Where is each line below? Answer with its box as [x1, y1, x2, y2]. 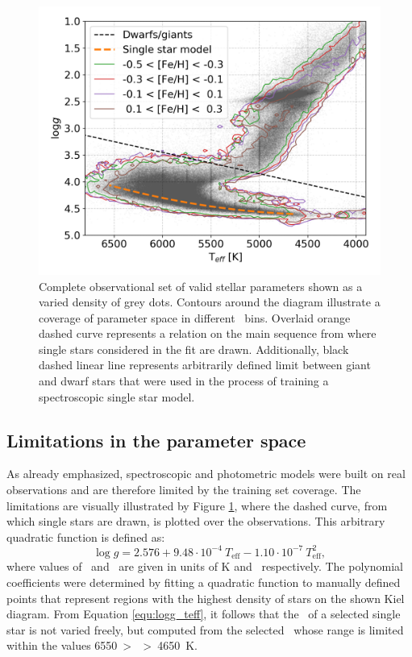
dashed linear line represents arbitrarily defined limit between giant [39, 356, 371, 373]
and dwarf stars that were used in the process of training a [39, 372, 329, 389]
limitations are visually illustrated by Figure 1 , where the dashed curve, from [6, 497, 388, 514]
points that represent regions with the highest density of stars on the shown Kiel [6, 589, 405, 606]
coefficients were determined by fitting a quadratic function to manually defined [6, 573, 401, 590]
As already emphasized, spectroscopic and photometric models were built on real [6, 465, 406, 482]
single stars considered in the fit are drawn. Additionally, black [39, 340, 349, 357]
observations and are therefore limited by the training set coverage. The [6, 481, 361, 498]
